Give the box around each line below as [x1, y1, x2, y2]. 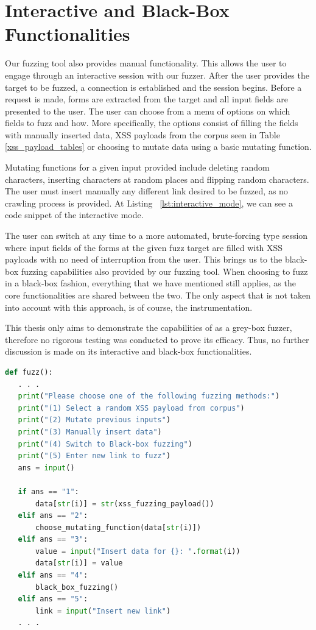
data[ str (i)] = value [35, 559, 123, 568]
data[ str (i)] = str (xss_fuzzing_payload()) [35, 499, 214, 508]
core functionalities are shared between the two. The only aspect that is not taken [5, 289, 311, 301]
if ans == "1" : [18, 487, 79, 496]
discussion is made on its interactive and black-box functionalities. [5, 345, 252, 358]
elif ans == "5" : [18, 595, 88, 604]
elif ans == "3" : [18, 535, 88, 544]
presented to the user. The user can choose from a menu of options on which [5, 104, 290, 117]
